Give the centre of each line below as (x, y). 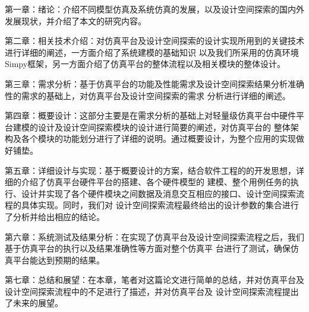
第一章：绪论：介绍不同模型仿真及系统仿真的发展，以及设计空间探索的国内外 (154, 9)
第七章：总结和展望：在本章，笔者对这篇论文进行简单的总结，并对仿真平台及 (154, 280)
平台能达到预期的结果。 (59, 260)
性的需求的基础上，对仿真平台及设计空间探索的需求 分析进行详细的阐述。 (148, 95)
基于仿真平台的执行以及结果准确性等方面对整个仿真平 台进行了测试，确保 (148, 248)
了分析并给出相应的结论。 (55, 216)
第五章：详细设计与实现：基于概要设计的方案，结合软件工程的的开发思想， (150, 170)
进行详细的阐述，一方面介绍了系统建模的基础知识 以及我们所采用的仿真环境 (152, 52)
